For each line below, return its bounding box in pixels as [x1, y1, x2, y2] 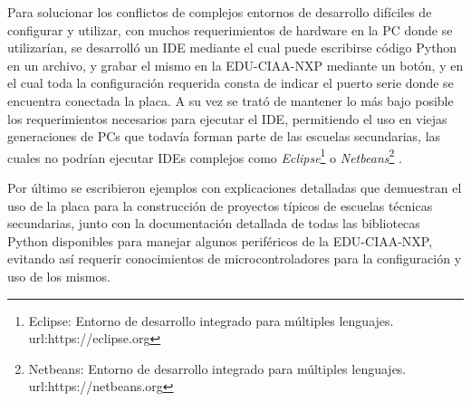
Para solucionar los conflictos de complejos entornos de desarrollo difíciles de [7, 3, 432, 21]
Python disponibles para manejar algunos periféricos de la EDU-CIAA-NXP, [7, 231, 433, 250]
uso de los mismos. [7, 266, 111, 285]
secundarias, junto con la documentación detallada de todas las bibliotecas [7, 214, 420, 233]
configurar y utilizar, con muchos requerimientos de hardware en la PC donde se [7, 20, 453, 39]
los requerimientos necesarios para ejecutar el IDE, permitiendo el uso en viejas [7, 109, 447, 128]
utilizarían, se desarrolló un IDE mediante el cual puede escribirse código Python [7, 38, 457, 57]
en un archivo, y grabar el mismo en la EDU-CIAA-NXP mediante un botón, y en [7, 55, 464, 74]
